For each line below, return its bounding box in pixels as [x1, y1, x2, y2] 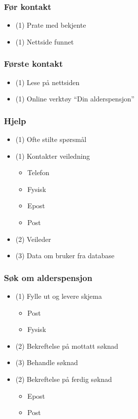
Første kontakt [4, 57, 63, 70]
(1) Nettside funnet [15, 36, 74, 47]
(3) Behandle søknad [15, 357, 78, 368]
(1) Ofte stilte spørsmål [15, 134, 87, 144]
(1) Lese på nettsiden [15, 77, 80, 87]
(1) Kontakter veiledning [15, 150, 90, 161]
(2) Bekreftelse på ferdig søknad [15, 373, 112, 384]
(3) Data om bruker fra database [15, 250, 115, 261]
